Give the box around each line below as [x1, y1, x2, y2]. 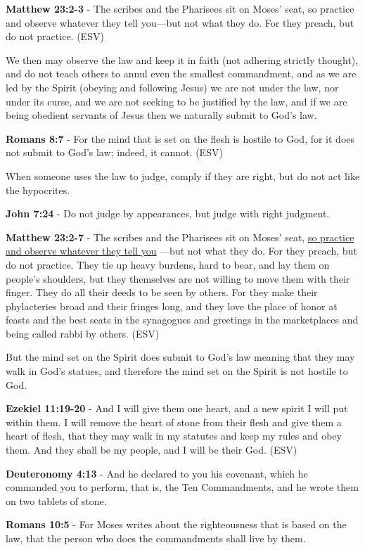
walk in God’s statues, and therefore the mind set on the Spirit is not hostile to [6, 364, 348, 378]
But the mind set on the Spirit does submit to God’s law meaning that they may [6, 350, 355, 364]
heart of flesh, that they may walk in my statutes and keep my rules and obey [6, 428, 342, 443]
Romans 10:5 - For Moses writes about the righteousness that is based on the [6, 517, 347, 532]
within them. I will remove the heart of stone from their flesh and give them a [6, 414, 342, 429]
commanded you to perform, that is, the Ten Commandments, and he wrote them [6, 480, 359, 494]
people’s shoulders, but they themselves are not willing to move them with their [6, 271, 350, 286]
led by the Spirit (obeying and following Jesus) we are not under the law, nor [6, 79, 339, 94]
